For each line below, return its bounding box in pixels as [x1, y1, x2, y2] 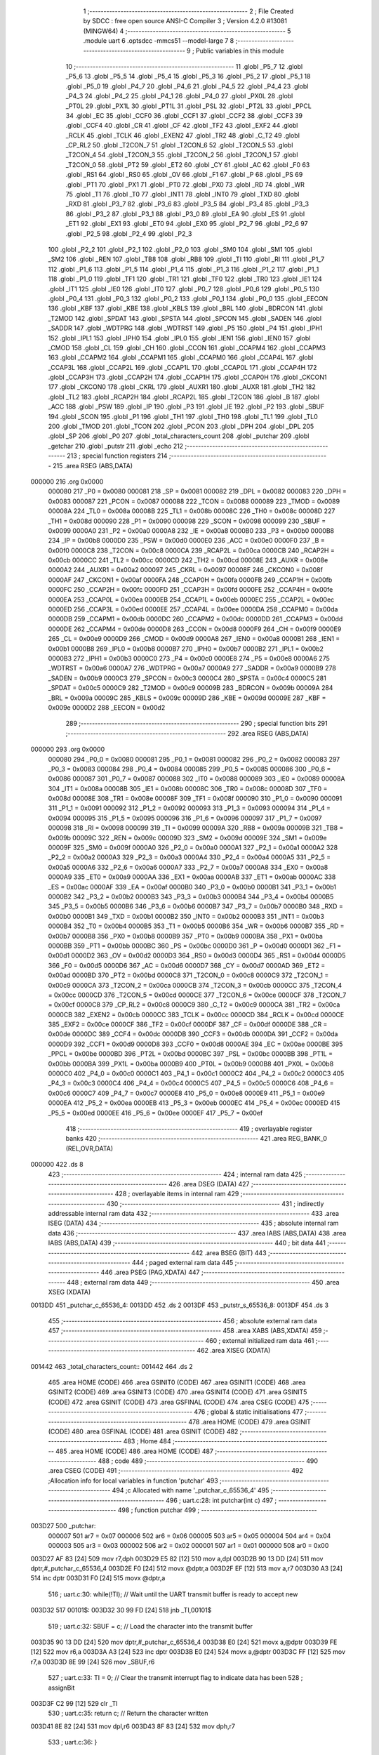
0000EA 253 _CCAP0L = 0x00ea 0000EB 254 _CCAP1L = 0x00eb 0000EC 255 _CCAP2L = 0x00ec [48, 595, 335, 604]
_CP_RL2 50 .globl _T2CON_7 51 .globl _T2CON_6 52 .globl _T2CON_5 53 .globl [65, 141, 293, 150]
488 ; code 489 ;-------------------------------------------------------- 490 [98, 1457, 319, 1465]
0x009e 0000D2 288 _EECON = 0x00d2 [48, 703, 166, 712]
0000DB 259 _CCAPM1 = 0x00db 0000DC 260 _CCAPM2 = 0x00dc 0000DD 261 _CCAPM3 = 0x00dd [48, 615, 343, 623]
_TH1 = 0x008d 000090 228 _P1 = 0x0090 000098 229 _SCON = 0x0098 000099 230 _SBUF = [48, 517, 326, 525]
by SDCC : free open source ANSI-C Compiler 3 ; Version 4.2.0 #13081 [83, 17, 288, 25]
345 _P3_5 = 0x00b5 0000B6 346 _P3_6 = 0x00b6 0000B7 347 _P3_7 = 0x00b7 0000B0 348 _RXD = [48, 902, 343, 910]
